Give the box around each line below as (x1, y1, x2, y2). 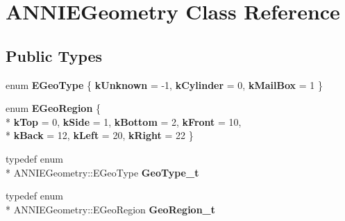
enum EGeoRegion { (6, 101, 101, 115)
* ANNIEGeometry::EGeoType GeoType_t (6, 165, 199, 179)
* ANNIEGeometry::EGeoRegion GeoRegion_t (6, 202, 216, 216)
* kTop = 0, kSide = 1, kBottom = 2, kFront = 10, (6, 114, 242, 129)
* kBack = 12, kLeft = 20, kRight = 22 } (6, 128, 194, 142)
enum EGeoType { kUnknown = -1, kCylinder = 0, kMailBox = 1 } (6, 77, 323, 92)
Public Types (6, 44, 103, 66)
